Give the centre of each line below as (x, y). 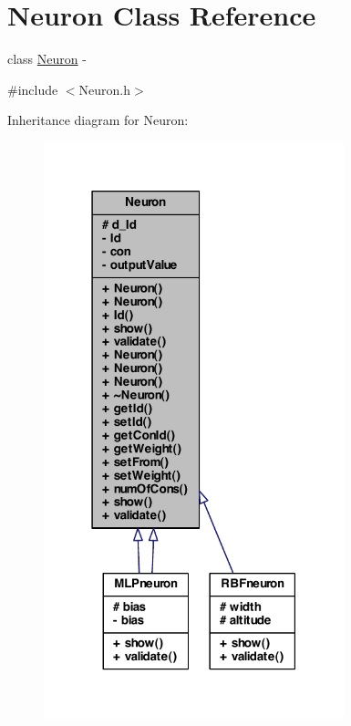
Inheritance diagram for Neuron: (98, 120)
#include (33, 89)
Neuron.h (105, 89)
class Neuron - (47, 59)
